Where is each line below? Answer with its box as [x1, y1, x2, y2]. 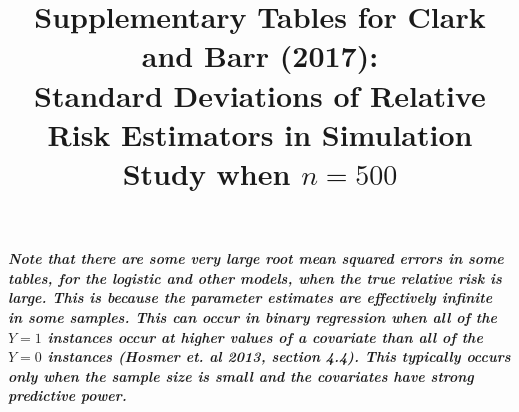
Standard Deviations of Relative [34, 74, 486, 115]
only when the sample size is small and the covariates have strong [8, 365, 474, 386]
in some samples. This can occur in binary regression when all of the [8, 306, 497, 327]
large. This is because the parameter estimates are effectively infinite [8, 287, 493, 308]
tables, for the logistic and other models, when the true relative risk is [8, 267, 502, 288]
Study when [122, 152, 291, 193]
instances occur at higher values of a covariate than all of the [47, 326, 483, 347]
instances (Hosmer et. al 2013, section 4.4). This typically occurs [47, 346, 511, 367]
